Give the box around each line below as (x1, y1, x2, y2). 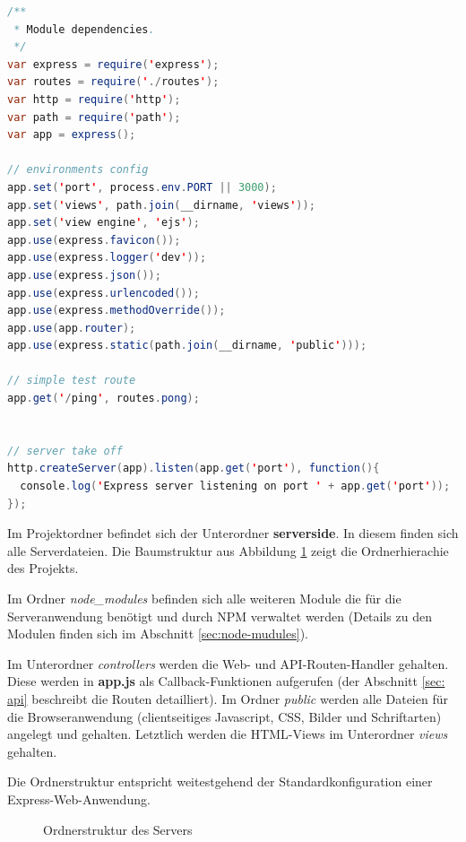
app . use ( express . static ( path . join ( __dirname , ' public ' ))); (7, 339, 367, 352)
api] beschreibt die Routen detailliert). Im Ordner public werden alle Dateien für (7, 689, 448, 707)
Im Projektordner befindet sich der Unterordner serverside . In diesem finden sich (7, 524, 459, 543)
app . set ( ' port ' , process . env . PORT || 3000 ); (7, 180, 277, 194)
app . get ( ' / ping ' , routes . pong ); (7, 392, 200, 405)
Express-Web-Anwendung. (7, 789, 151, 808)
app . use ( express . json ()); (7, 268, 161, 282)
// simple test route (7, 374, 136, 387)
